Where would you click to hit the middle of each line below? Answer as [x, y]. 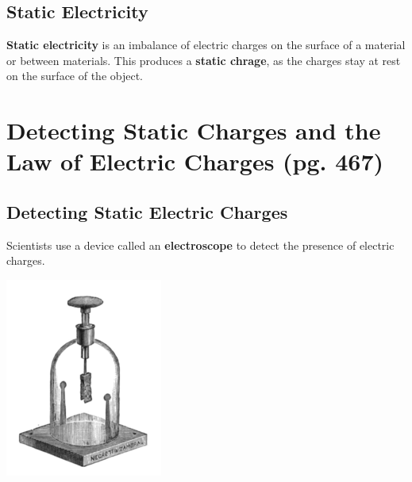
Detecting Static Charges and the [194, 130]
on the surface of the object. [75, 76]
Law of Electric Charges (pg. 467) [195, 161]
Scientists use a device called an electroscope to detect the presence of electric [200, 245]
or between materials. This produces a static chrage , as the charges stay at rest [204, 60]
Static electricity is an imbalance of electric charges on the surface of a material [206, 45]
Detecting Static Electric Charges [147, 211]
